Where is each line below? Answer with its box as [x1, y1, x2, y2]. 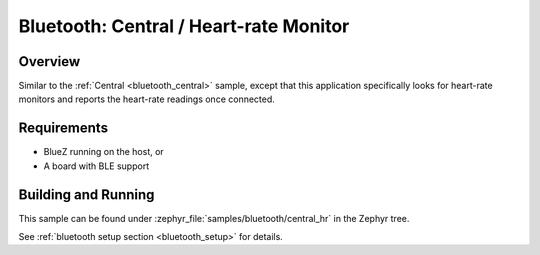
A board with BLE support [43, 160, 150, 172]
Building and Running [18, 186, 155, 203]
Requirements [18, 120, 109, 137]
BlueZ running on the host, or [43, 146, 164, 158]
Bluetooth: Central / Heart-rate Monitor [18, 15, 350, 37]
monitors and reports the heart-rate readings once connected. [18, 93, 275, 105]
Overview [18, 53, 81, 70]
